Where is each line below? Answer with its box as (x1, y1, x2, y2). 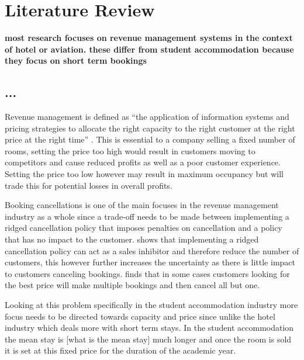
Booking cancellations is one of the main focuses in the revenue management (5, 199, 279, 211)
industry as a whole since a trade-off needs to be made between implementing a (5, 210, 289, 222)
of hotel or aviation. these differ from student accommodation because (5, 43, 294, 55)
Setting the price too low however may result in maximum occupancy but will (5, 168, 284, 180)
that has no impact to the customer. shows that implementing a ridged (5, 233, 259, 245)
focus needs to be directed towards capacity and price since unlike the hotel (5, 310, 275, 322)
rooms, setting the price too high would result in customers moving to (5, 144, 255, 157)
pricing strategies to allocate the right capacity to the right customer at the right (5, 122, 295, 134)
